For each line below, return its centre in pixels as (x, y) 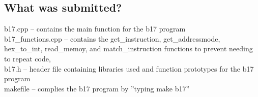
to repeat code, (27, 58)
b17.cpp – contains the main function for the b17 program (95, 29)
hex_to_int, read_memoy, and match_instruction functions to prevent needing (128, 48)
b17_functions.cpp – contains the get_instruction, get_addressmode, (112, 38)
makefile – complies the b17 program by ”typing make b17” (97, 88)
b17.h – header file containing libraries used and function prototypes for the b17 (129, 68)
